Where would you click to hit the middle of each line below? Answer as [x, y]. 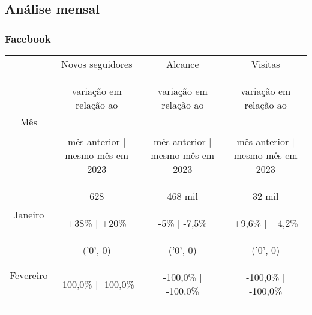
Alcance [182, 64]
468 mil [183, 196]
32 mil [265, 196]
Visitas [265, 64]
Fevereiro [29, 275]
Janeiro [29, 214]
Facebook [28, 38]
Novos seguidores [97, 64]
